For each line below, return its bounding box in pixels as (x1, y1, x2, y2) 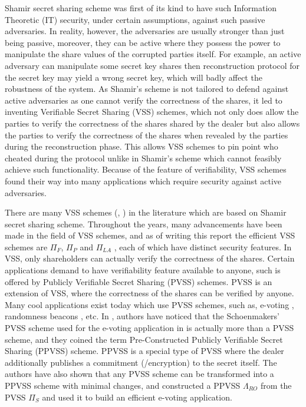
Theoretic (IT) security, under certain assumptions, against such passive (5, 13, 265, 25)
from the (261, 379, 292, 391)
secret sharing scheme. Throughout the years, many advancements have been (5, 217, 282, 230)
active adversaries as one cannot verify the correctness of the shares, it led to (5, 94, 282, 106)
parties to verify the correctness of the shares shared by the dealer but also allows (5, 117, 300, 129)
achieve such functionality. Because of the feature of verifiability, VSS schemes (5, 163, 287, 176)
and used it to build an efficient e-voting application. (42, 391, 232, 403)
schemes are (5, 240, 48, 253)
